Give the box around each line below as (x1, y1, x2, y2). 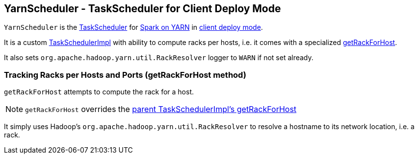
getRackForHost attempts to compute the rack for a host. (4, 88, 194, 96)
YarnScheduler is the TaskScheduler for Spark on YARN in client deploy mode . (4, 23, 263, 32)
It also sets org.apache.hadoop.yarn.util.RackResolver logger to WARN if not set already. (4, 53, 313, 62)
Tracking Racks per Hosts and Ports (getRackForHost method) (4, 69, 246, 80)
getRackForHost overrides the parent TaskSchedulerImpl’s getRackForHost (25, 104, 297, 114)
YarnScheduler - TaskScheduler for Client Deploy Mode (4, 2, 281, 15)
